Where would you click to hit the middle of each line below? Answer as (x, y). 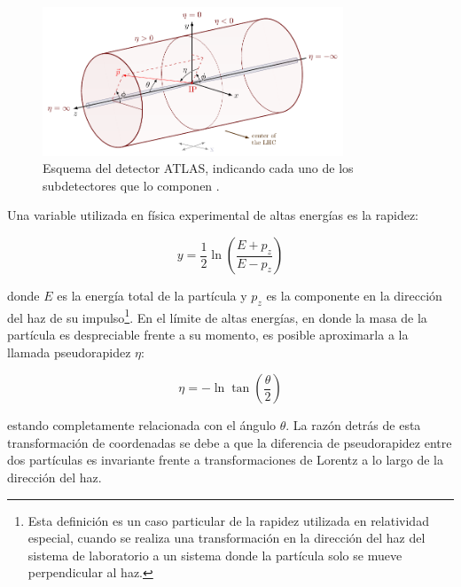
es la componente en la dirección (354, 296)
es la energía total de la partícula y (152, 296)
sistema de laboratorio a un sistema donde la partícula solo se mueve (215, 555)
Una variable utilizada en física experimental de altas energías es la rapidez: (213, 215)
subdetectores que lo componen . (131, 185)
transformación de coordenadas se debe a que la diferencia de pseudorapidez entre (230, 442)
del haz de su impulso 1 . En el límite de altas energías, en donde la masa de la (217, 316)
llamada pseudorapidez (69, 352)
